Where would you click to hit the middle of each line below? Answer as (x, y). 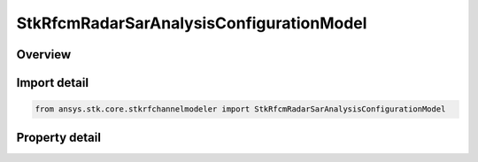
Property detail (59, 137)
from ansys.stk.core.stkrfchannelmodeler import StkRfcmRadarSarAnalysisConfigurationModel (240, 109)
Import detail (52, 83)
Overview (44, 54)
